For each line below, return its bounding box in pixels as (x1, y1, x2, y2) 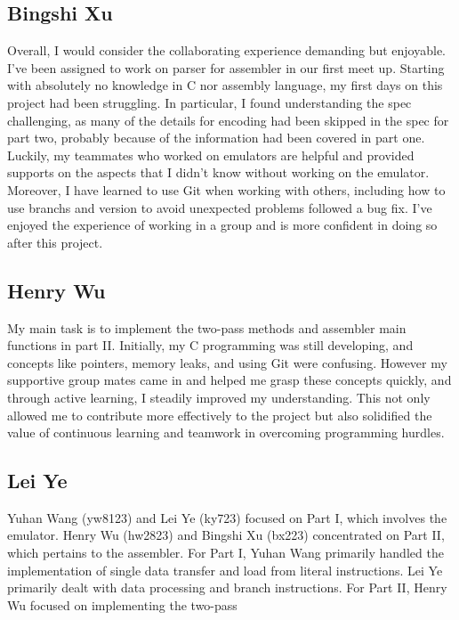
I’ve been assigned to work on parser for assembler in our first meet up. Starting (7, 58, 445, 77)
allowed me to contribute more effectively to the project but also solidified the (7, 405, 432, 424)
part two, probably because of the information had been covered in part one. (7, 128, 425, 147)
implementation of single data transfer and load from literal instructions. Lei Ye (7, 560, 443, 579)
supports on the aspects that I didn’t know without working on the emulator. (7, 163, 430, 182)
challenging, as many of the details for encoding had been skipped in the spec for (7, 110, 449, 129)
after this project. (7, 232, 103, 251)
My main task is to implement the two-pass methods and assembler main (7, 318, 407, 337)
